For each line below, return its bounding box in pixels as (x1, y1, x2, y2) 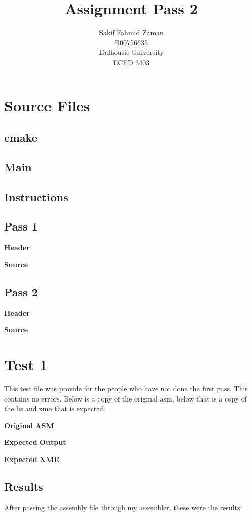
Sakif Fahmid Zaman (99, 27, 164, 38)
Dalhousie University (99, 47, 164, 58)
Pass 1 (4, 218, 38, 234)
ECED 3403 (113, 56, 150, 67)
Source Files (4, 95, 90, 116)
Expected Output (4, 437, 66, 447)
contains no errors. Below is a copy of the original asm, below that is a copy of (4, 393, 247, 404)
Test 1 (4, 354, 48, 374)
